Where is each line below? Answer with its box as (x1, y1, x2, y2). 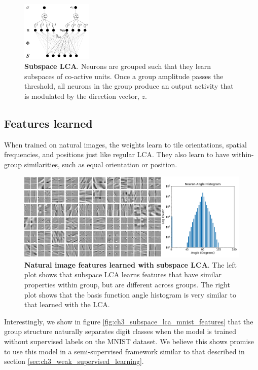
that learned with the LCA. (24, 299, 110, 310)
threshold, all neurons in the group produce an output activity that (24, 81, 234, 91)
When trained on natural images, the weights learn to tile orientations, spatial (4, 139, 247, 150)
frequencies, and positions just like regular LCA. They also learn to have (4, 149, 230, 160)
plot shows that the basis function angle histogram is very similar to (24, 289, 236, 300)
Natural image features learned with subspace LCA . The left (24, 259, 237, 270)
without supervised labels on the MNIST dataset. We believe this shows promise (4, 336, 254, 347)
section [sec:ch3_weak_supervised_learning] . (4, 356, 144, 366)
